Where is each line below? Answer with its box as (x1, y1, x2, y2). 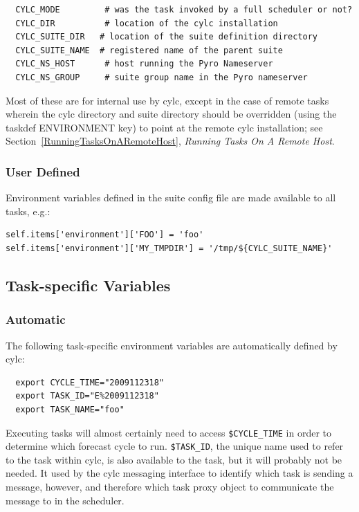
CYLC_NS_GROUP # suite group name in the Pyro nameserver (15, 72, 308, 82)
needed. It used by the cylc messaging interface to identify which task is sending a (6, 466, 353, 480)
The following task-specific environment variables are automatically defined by (6, 338, 338, 352)
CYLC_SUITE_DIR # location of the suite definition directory (15, 32, 318, 42)
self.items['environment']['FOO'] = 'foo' (6, 230, 204, 240)
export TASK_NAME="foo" (15, 404, 125, 414)
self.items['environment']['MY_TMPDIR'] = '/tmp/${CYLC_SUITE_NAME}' (6, 243, 333, 253)
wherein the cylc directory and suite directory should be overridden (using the (6, 107, 337, 121)
